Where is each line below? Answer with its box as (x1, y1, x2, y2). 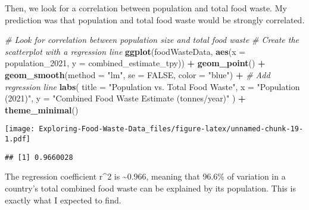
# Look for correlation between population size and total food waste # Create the (5, 33, 299, 46)
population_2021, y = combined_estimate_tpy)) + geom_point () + (5, 57, 266, 69)
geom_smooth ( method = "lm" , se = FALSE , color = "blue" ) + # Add (5, 68, 270, 81)
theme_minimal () (5, 103, 79, 116)
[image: (5, 125, 35, 134)
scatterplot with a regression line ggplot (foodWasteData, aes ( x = (5, 45, 246, 57)
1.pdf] (5, 135, 30, 143)
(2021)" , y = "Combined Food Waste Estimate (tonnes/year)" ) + (5, 92, 246, 104)
